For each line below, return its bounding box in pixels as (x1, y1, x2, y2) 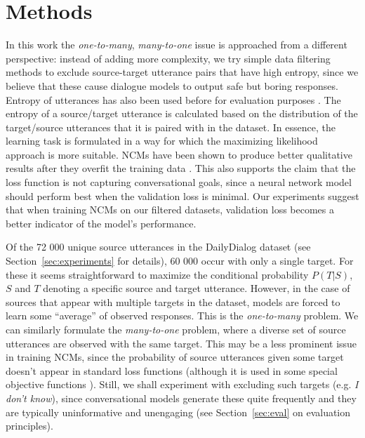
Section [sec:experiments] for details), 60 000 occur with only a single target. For (6, 253, 354, 268)
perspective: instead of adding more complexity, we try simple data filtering (6, 51, 331, 65)
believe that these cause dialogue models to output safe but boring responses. (6, 78, 338, 93)
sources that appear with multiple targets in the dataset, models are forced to (6, 294, 340, 309)
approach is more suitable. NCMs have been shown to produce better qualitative (6, 147, 352, 161)
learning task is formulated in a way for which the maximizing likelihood (6, 133, 318, 148)
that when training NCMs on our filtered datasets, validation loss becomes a (6, 202, 335, 217)
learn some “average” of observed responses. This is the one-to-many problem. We (6, 308, 359, 323)
